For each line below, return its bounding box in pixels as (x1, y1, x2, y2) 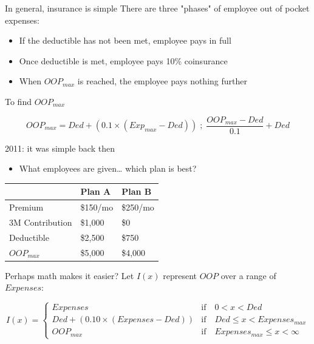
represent (163, 269, 197, 282)
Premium (9, 201, 44, 214)
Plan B (121, 185, 152, 198)
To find (5, 95, 32, 107)
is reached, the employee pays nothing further (77, 75, 247, 87)
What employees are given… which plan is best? (19, 162, 197, 175)
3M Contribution (9, 216, 72, 228)
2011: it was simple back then (5, 141, 115, 154)
